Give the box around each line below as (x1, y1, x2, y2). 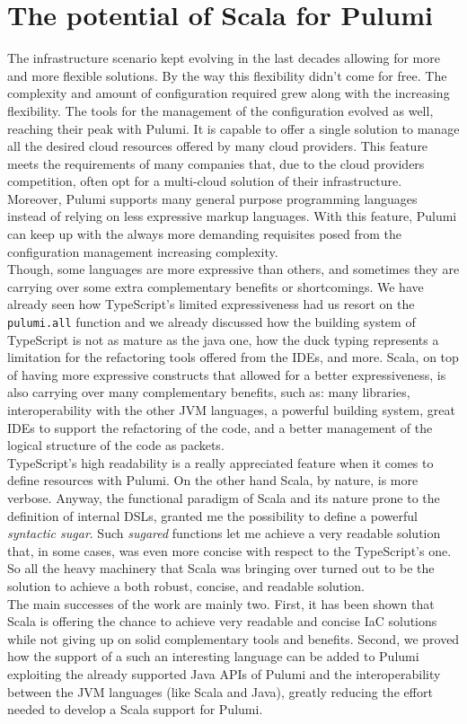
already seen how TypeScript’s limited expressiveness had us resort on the (7, 295, 415, 313)
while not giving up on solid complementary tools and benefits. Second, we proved (7, 629, 460, 648)
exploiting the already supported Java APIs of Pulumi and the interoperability (7, 664, 441, 683)
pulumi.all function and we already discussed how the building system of (7, 313, 416, 331)
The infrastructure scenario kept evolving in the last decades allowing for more (7, 49, 440, 67)
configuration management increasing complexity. (7, 242, 278, 260)
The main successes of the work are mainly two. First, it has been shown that (7, 594, 435, 613)
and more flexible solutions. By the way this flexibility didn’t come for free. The (7, 66, 447, 84)
